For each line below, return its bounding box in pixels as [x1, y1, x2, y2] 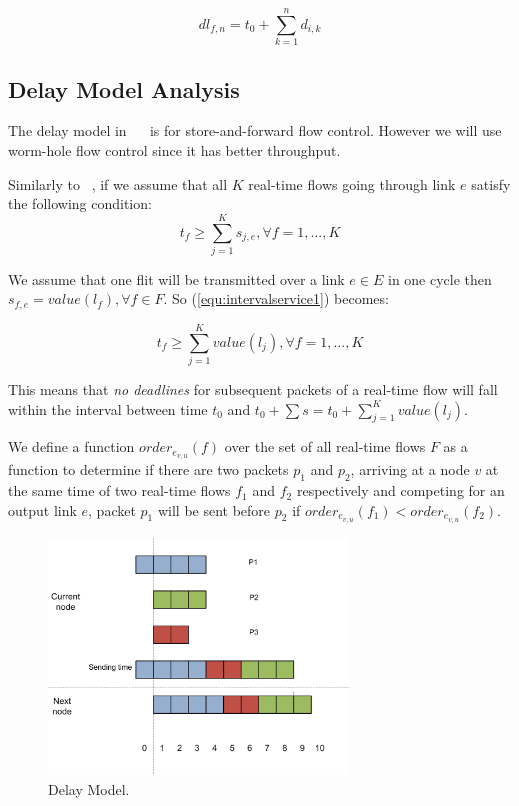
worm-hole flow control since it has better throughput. [8, 139, 341, 160]
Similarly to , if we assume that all [8, 173, 228, 194]
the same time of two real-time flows [8, 480, 231, 501]
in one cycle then [387, 268, 492, 289]
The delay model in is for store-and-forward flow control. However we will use [8, 120, 502, 141]
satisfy [471, 173, 511, 194]
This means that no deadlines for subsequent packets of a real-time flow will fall [8, 379, 498, 399]
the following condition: [8, 193, 152, 214]
